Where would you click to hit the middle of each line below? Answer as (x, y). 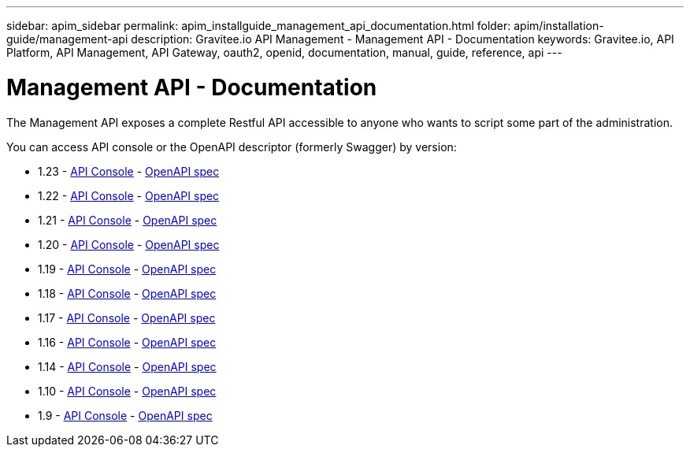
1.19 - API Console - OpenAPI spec (127, 269)
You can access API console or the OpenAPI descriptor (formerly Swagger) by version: (232, 147)
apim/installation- (559, 26)
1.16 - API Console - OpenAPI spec (127, 342)
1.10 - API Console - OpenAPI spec (127, 391)
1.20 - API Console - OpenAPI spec (129, 244)
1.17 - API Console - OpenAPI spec (127, 317)
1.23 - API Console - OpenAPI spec (129, 171)
